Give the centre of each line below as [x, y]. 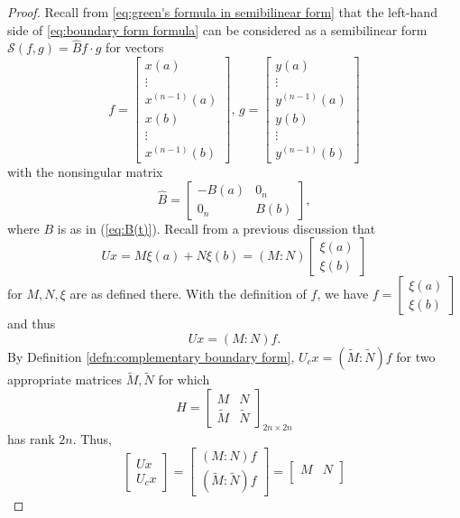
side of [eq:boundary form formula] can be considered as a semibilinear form [217, 29]
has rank [31, 438]
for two [416, 356]
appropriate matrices [64, 379]
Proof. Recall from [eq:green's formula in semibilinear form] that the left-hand [222, 12]
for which [184, 379]
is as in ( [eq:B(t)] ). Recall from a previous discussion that [216, 228]
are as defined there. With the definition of [188, 294]
